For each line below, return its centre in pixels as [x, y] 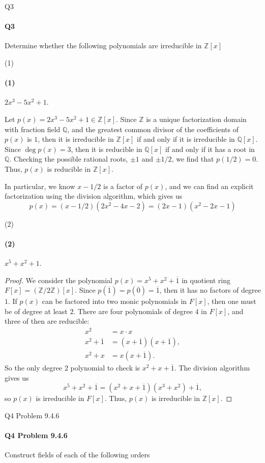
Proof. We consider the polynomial [59, 280]
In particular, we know [40, 186]
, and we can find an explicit [209, 186]
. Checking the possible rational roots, [69, 159]
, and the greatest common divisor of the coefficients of [153, 129]
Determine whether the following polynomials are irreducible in [103, 45]
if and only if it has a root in [210, 149]
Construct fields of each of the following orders [77, 455]
